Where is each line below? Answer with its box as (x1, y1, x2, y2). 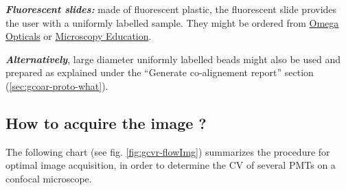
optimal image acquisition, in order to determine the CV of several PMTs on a (5, 158, 336, 172)
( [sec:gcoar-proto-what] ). (5, 78, 108, 93)
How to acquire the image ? (5, 112, 207, 133)
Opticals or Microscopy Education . (5, 29, 152, 43)
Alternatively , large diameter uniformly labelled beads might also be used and (5, 51, 341, 66)
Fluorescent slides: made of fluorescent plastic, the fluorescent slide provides (5, 2, 337, 16)
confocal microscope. (5, 171, 92, 185)
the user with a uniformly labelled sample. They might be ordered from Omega (5, 15, 339, 29)
